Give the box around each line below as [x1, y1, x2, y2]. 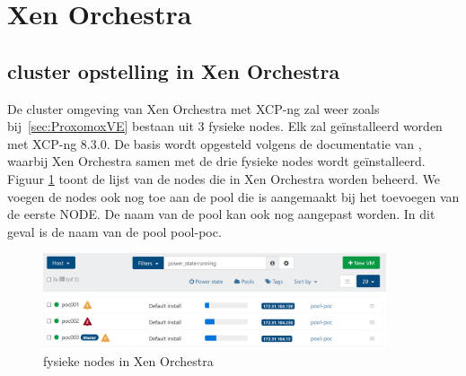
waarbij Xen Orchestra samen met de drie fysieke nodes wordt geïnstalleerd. [7, 152, 426, 171]
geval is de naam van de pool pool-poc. [7, 222, 222, 240]
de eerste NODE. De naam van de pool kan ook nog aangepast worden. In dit [7, 205, 435, 223]
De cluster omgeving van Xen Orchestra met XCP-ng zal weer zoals [7, 99, 380, 118]
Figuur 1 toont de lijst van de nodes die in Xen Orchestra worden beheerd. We [7, 169, 441, 188]
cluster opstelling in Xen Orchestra [7, 57, 340, 84]
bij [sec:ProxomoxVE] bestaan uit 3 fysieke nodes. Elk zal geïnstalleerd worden [7, 117, 443, 136]
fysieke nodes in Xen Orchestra [43, 352, 214, 371]
